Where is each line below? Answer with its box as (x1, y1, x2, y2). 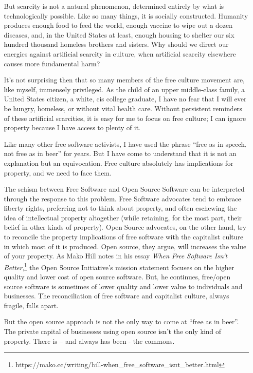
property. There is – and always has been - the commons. (4, 335, 175, 346)
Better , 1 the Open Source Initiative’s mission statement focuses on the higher (4, 260, 235, 272)
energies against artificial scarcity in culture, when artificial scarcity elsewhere (4, 48, 236, 59)
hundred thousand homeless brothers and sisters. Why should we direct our (4, 39, 229, 49)
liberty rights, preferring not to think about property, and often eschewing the (4, 203, 237, 213)
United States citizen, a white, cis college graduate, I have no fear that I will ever (4, 94, 247, 104)
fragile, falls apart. (4, 300, 59, 310)
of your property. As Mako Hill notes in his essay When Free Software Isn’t (4, 251, 228, 261)
